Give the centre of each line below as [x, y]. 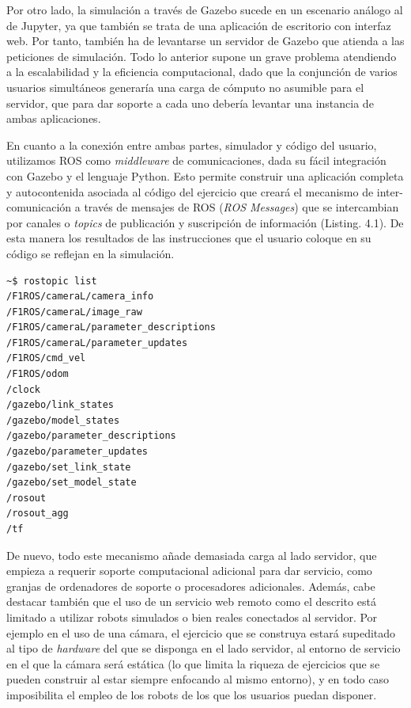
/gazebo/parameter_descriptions [91, 436]
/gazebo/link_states [60, 405]
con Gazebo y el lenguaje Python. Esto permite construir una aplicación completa [205, 175]
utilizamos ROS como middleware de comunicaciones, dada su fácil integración [196, 160]
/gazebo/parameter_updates [77, 452]
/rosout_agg [38, 514]
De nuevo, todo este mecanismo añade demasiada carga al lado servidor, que [192, 555]
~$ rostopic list [52, 281]
